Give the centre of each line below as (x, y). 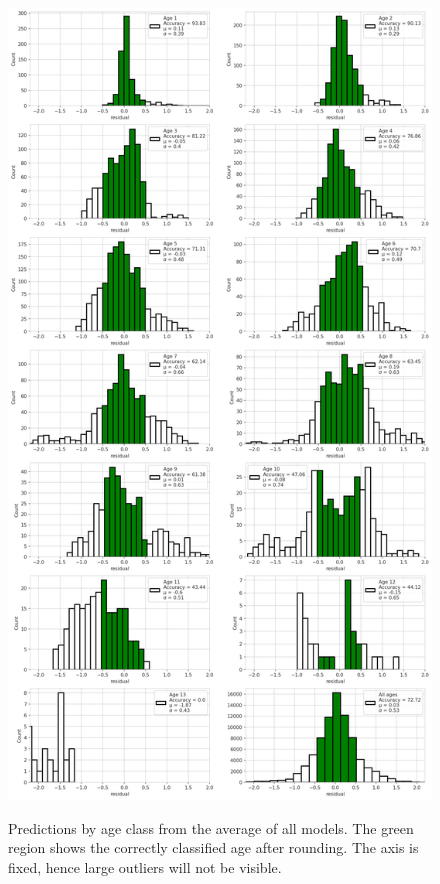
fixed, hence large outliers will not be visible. (145, 867)
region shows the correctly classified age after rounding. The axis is (213, 847)
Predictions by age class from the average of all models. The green (211, 827)
